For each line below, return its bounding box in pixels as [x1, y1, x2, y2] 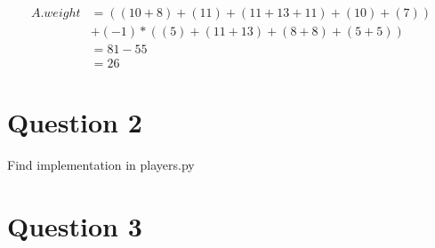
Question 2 [7, 104, 142, 140]
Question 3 [7, 208, 142, 244]
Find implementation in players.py [7, 156, 195, 174]
